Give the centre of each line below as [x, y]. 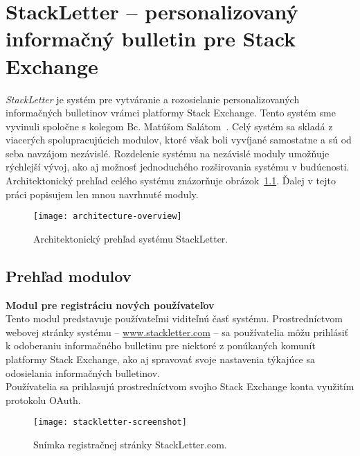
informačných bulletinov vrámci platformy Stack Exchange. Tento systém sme [171, 113]
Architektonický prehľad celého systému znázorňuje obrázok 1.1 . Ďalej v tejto [171, 181]
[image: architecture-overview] [108, 217]
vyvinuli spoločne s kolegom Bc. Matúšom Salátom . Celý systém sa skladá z [169, 126]
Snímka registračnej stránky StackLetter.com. [130, 445]
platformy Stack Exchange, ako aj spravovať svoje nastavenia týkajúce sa [161, 359]
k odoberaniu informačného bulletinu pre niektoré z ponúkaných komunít [161, 345]
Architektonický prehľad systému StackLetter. [131, 238]
